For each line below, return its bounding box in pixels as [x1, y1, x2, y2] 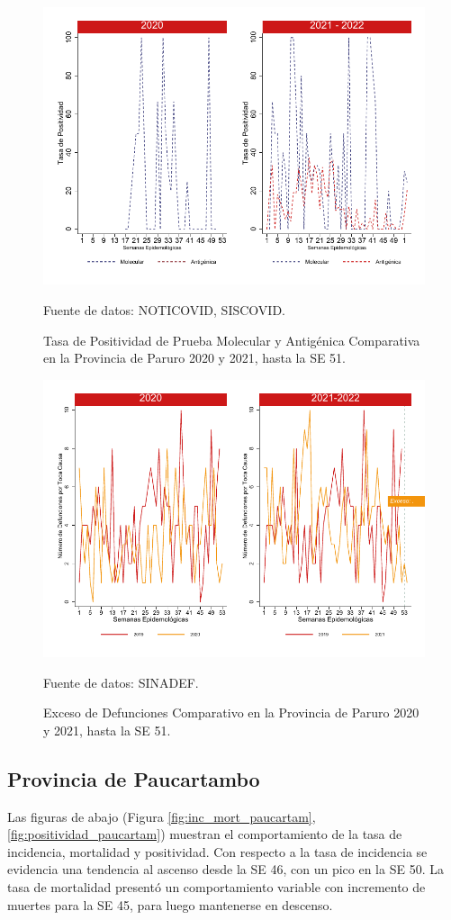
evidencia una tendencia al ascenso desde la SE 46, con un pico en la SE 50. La [7, 860, 444, 879]
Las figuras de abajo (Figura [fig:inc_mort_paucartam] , [7, 807, 316, 825]
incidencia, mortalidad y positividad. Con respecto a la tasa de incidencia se [7, 842, 428, 861]
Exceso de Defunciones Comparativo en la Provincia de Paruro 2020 [43, 703, 419, 722]
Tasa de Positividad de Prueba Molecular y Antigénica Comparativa [43, 330, 420, 349]
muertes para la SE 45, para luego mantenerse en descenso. [7, 895, 333, 914]
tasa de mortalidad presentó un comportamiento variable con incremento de [7, 878, 426, 897]
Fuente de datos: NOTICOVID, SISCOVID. [43, 300, 285, 319]
